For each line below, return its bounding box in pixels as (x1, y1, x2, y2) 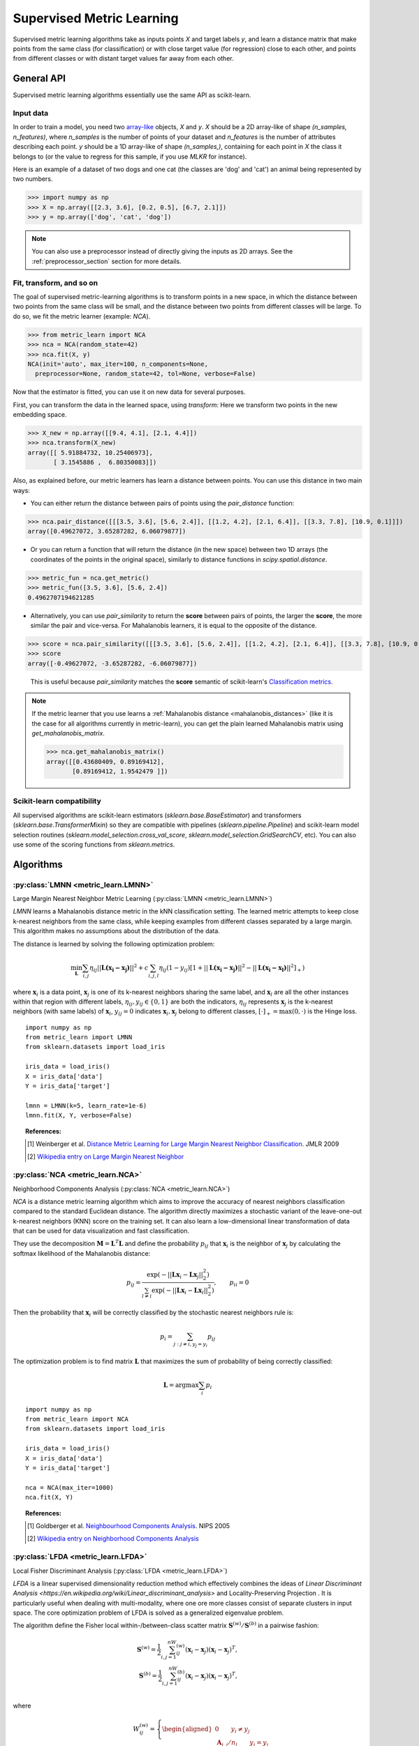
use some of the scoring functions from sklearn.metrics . (13, 840, 175, 849)
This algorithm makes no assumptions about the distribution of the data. (13, 927, 220, 935)
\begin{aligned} (161, 1725, 213, 1733)
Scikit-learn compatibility (13, 796, 101, 806)
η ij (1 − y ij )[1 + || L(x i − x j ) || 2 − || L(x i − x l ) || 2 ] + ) (158, 962, 305, 974)
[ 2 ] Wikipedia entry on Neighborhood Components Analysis (27, 1534, 199, 1543)
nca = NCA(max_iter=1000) (25, 1483, 115, 1491)
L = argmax (163, 1381, 199, 1389)
